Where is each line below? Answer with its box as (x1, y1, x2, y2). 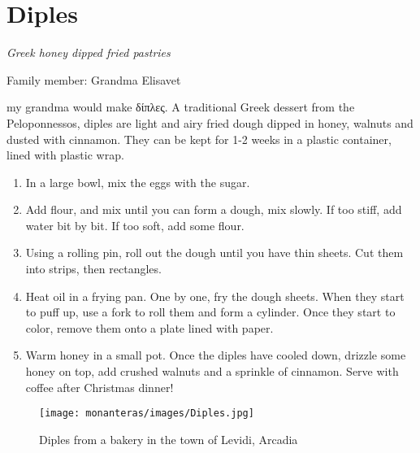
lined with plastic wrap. (6, 146, 124, 163)
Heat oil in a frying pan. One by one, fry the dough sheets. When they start (25, 287, 405, 304)
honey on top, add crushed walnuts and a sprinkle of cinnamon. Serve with (25, 363, 399, 380)
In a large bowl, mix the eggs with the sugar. (25, 173, 250, 190)
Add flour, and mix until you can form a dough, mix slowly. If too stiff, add (25, 201, 402, 218)
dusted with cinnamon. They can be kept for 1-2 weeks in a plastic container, (6, 130, 392, 147)
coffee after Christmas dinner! (25, 378, 174, 395)
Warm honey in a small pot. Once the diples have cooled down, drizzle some (25, 346, 406, 364)
